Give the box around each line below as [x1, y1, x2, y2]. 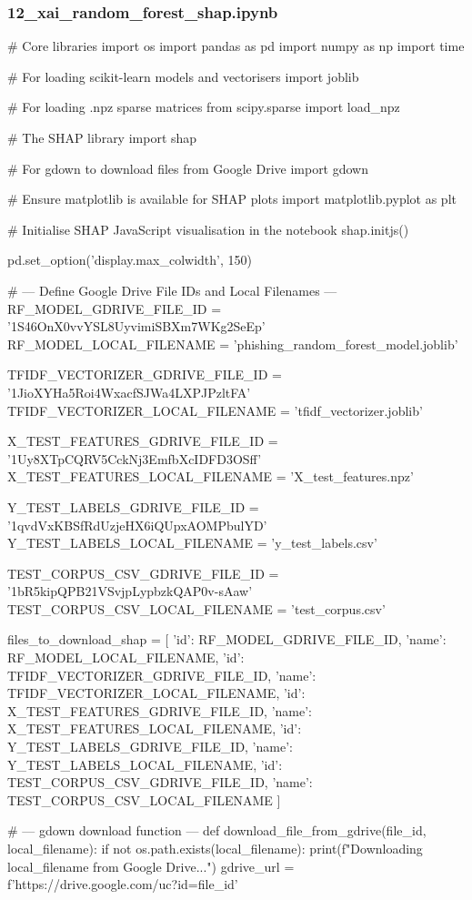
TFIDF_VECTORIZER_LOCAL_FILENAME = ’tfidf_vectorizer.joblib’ [7, 400, 423, 420]
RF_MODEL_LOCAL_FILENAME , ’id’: [7, 648, 245, 667]
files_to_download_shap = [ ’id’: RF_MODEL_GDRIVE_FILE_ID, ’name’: [7, 630, 447, 649]
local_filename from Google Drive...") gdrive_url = [7, 856, 295, 875]
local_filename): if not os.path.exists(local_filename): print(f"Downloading [7, 839, 423, 857]
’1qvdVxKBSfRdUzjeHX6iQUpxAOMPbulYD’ [7, 515, 267, 534]
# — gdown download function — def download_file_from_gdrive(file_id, [7, 821, 427, 840]
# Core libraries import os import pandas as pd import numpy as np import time [7, 36, 465, 56]
